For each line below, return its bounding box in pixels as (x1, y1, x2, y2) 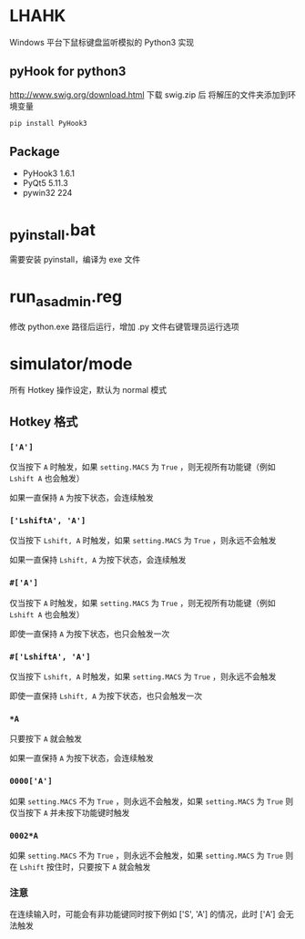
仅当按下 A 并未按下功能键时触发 (9, 807, 130, 818)
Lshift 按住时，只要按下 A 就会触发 (19, 861, 151, 872)
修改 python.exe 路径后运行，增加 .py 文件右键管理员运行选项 (9, 321, 239, 332)
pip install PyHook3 (9, 119, 88, 128)
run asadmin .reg (9, 286, 123, 310)
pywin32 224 (22, 188, 73, 199)
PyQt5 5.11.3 (22, 178, 68, 189)
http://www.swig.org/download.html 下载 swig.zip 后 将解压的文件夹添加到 (9, 88, 289, 100)
